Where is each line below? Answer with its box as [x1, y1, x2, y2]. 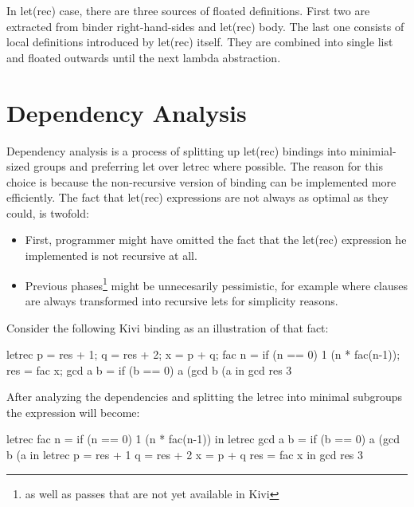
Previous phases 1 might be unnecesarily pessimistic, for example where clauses [25, 274, 408, 293]
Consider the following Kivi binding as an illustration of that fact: [6, 319, 329, 336]
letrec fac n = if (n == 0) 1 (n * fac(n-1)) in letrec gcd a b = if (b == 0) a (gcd [6, 430, 400, 447]
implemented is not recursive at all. [25, 247, 197, 264]
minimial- [350, 142, 396, 159]
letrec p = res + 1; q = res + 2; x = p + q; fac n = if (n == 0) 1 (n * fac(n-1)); [6, 346, 400, 363]
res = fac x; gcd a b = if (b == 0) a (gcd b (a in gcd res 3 [6, 361, 292, 378]
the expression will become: [6, 403, 140, 420]
